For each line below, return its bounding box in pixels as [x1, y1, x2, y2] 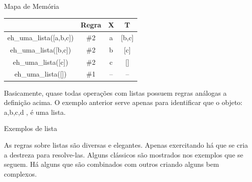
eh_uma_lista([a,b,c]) [7, 32, 74, 42]
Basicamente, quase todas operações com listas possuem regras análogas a [4, 87, 227, 98]
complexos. [4, 168, 37, 179]
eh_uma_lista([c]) [13, 56, 68, 67]
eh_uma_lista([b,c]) [10, 44, 71, 54]
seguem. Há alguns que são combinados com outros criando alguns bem [4, 159, 219, 169]
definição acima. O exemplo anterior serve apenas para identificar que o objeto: [4, 97, 243, 107]
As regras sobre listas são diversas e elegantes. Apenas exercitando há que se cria [4, 139, 248, 150]
